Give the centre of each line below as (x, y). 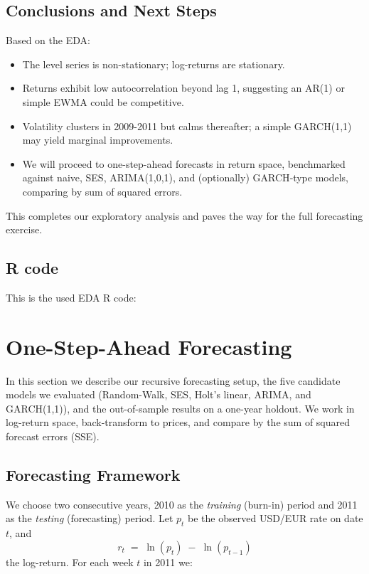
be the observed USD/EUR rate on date (276, 518)
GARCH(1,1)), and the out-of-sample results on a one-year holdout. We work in (180, 408)
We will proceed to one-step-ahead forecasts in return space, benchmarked (184, 163)
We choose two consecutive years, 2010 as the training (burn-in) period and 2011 (182, 504)
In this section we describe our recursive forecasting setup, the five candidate (173, 380)
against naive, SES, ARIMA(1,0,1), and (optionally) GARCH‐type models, (186, 177)
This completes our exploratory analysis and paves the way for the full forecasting (184, 215)
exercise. (24, 229)
